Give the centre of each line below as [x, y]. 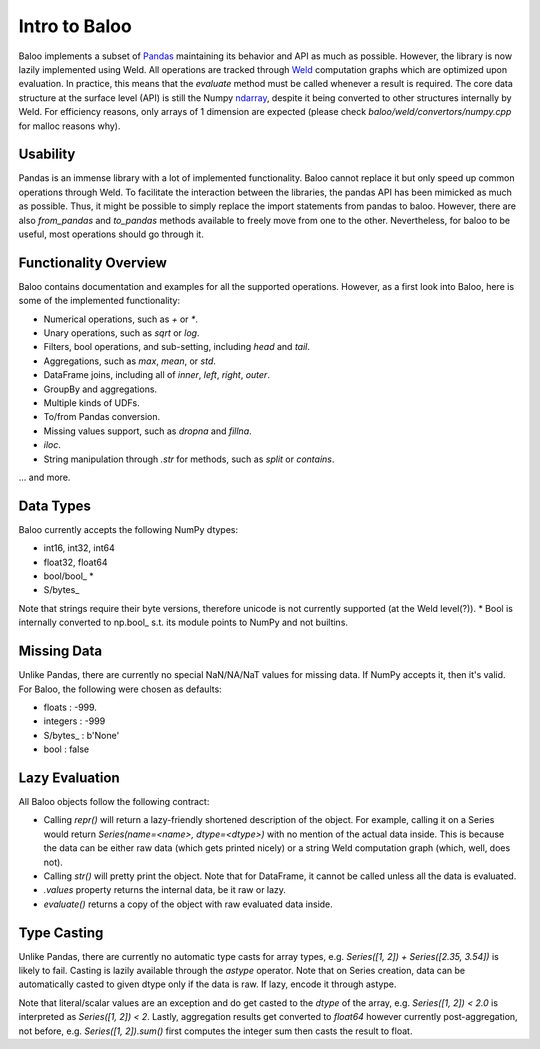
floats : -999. [70, 707]
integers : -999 [74, 721]
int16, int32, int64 [79, 548]
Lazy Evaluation [69, 777]
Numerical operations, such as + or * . [121, 319]
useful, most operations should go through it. [111, 234]
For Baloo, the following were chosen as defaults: [120, 689]
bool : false [66, 749]
